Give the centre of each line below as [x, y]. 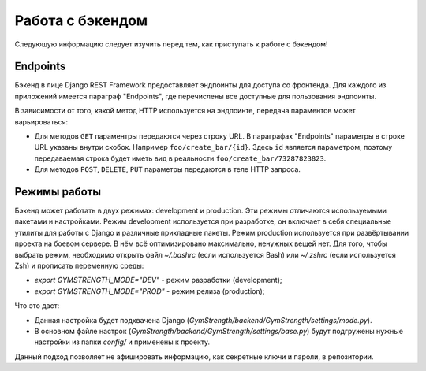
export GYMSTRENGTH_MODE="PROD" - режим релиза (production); [149, 291]
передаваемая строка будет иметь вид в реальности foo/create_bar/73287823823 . [180, 158]
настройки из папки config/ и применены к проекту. [122, 342]
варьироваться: [41, 121]
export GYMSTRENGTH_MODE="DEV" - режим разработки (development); [158, 280]
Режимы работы [58, 192]
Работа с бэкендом [81, 20]
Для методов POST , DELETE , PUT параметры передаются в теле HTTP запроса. [168, 169]
